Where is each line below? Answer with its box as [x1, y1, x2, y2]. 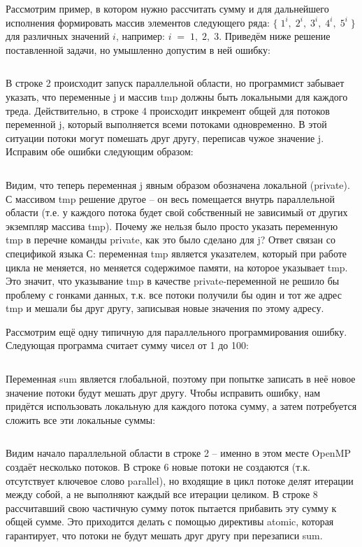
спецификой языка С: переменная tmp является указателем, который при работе [6, 246, 347, 260]
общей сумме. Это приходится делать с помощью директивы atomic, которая [6, 514, 334, 529]
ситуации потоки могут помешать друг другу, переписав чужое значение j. [6, 130, 324, 145]
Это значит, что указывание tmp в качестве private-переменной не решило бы [6, 273, 340, 288]
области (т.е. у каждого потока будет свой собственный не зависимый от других [6, 205, 348, 220]
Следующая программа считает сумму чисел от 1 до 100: [6, 338, 249, 353]
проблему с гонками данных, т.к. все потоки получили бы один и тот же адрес [6, 287, 342, 301]
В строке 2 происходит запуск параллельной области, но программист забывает [6, 76, 345, 90]
